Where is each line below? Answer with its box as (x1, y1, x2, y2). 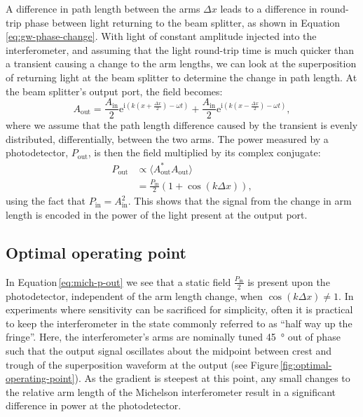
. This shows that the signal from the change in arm (128, 193, 352, 208)
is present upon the (247, 274, 330, 289)
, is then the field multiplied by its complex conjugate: (88, 145, 321, 160)
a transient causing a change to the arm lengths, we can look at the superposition (6, 56, 357, 71)
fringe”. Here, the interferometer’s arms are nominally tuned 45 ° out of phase (6, 329, 341, 344)
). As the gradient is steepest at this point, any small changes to (74, 371, 350, 385)
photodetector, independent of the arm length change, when (6, 288, 263, 303)
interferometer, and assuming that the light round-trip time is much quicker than (6, 42, 355, 57)
